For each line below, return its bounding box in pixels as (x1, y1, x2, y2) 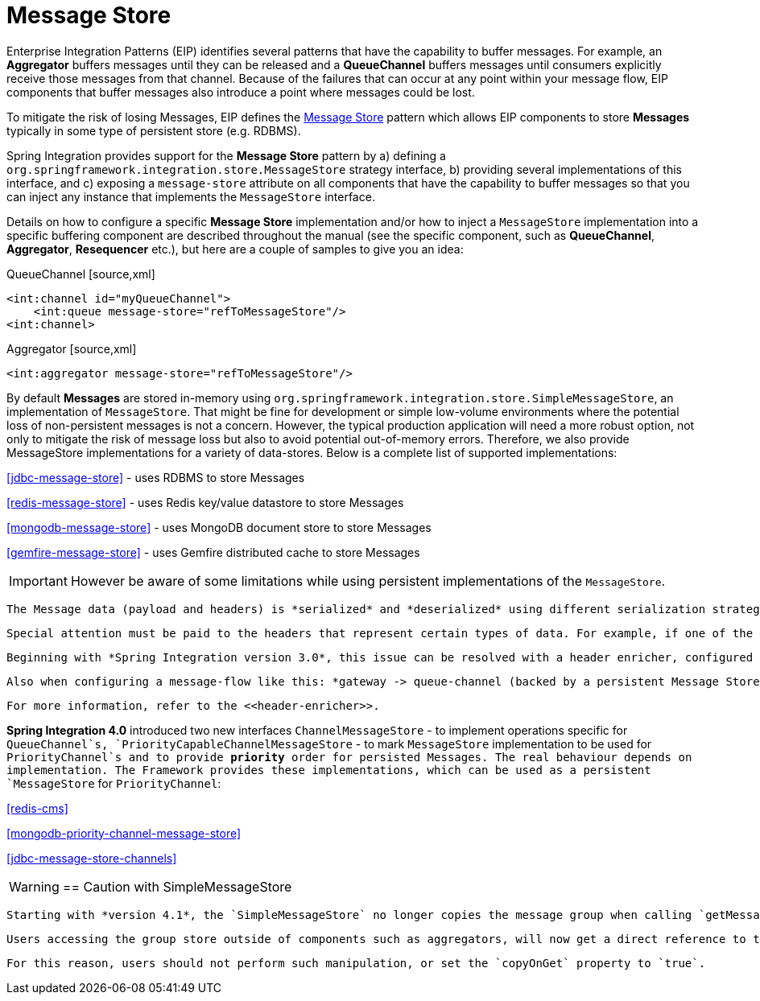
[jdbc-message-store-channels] (6, 851, 177, 865)
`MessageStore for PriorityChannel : (6, 776, 221, 790)
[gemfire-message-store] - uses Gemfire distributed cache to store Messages (6, 545, 420, 559)
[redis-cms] (6, 801, 68, 815)
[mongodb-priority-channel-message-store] (6, 826, 242, 840)
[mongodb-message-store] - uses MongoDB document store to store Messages (6, 520, 432, 534)
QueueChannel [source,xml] (6, 266, 155, 281)
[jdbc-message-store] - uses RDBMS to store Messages (6, 470, 305, 484)
